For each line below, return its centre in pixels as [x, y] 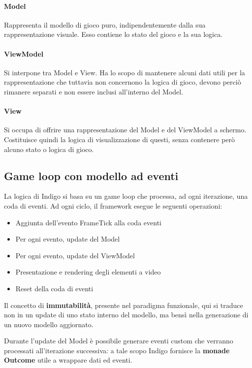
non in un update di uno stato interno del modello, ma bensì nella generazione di [126, 315]
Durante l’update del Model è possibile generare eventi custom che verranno [119, 341]
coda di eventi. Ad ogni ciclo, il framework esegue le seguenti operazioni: [113, 205]
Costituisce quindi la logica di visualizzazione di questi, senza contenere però [120, 139]
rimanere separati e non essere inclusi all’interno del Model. [94, 91]
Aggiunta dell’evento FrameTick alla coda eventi [88, 222]
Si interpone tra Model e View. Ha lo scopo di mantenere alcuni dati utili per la [125, 72]
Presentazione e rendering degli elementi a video [88, 272]
